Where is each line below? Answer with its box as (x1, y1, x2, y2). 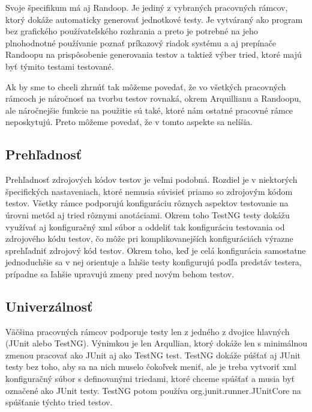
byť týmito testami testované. (5, 60, 114, 72)
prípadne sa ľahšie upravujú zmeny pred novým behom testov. (5, 267, 235, 280)
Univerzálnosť (5, 297, 93, 315)
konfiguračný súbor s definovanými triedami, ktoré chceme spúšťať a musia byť (5, 372, 295, 385)
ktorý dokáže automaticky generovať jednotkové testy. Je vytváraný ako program (5, 13, 303, 25)
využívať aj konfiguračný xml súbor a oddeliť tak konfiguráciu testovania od (5, 220, 285, 233)
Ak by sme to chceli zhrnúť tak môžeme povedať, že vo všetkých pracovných (5, 80, 286, 93)
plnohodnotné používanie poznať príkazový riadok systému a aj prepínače (5, 36, 277, 49)
